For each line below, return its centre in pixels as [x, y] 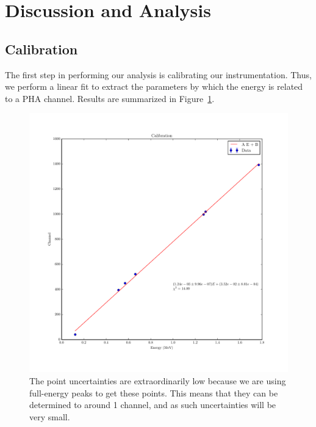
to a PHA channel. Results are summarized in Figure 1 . [110, 98]
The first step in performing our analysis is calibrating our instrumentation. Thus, [158, 74]
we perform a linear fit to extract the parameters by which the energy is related [154, 86]
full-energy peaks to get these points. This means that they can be [154, 392]
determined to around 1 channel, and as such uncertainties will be [153, 405]
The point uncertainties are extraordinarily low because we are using [158, 380]
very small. [50, 416]
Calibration [41, 49]
